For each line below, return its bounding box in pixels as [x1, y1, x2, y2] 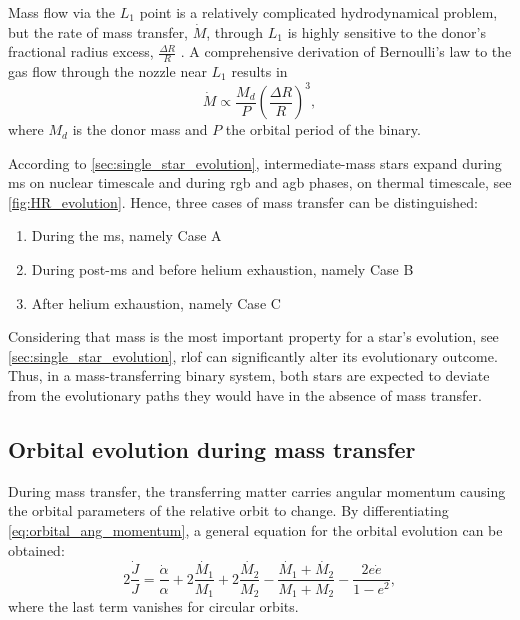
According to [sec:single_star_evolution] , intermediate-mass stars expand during [8, 152, 502, 173]
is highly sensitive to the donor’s [287, 21, 486, 42]
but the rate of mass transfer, [8, 21, 189, 42]
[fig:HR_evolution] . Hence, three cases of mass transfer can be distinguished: [8, 191, 478, 212]
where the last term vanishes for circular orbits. [8, 595, 299, 616]
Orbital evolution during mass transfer [8, 434, 416, 465]
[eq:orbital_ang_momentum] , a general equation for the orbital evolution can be [8, 520, 503, 541]
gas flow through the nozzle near [8, 61, 207, 82]
